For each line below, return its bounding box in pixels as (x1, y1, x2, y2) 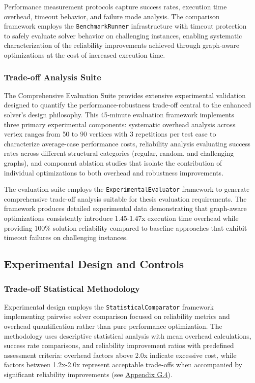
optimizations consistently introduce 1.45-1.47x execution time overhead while (4, 213, 239, 223)
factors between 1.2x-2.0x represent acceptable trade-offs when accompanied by (4, 359, 242, 370)
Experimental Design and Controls (4, 256, 184, 272)
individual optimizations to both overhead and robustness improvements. (4, 167, 224, 177)
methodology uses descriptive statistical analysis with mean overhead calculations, (4, 330, 252, 341)
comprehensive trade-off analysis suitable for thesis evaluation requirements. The (4, 193, 247, 204)
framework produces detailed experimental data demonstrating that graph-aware (4, 203, 247, 213)
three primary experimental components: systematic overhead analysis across (4, 119, 235, 129)
